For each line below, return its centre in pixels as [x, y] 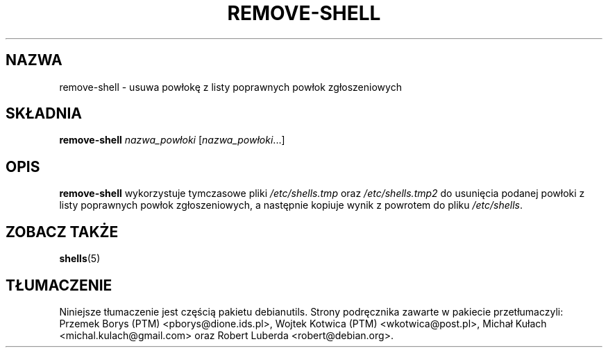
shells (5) [80, 259]
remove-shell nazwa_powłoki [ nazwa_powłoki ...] [172, 140]
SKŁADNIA [44, 114]
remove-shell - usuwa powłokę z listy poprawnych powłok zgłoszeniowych [230, 87]
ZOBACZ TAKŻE [62, 232]
